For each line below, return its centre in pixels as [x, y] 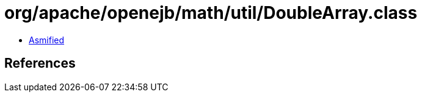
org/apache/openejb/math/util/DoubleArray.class [211, 13]
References [40, 63]
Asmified [47, 40]
